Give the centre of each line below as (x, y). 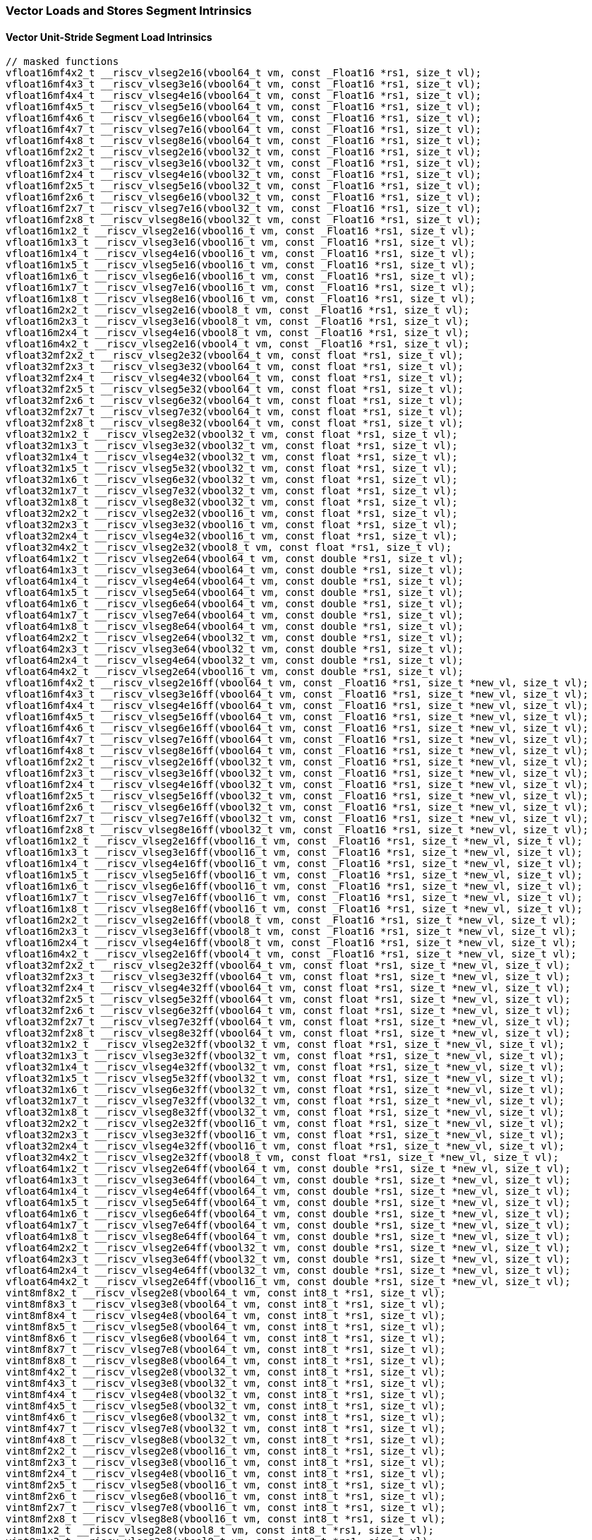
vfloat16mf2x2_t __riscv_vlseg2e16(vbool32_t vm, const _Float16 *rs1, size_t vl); (244, 152)
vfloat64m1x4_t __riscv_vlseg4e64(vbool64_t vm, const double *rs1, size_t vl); (235, 581)
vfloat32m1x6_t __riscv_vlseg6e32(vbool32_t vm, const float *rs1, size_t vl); (232, 480)
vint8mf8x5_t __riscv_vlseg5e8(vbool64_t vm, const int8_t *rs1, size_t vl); (226, 1327)
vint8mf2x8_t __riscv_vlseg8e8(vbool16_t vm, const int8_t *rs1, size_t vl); (226, 1519)
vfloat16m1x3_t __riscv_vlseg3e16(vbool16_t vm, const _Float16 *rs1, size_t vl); (241, 243)
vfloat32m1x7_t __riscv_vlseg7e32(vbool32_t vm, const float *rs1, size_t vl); (232, 491)
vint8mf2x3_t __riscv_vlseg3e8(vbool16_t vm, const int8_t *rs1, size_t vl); (226, 1463)
